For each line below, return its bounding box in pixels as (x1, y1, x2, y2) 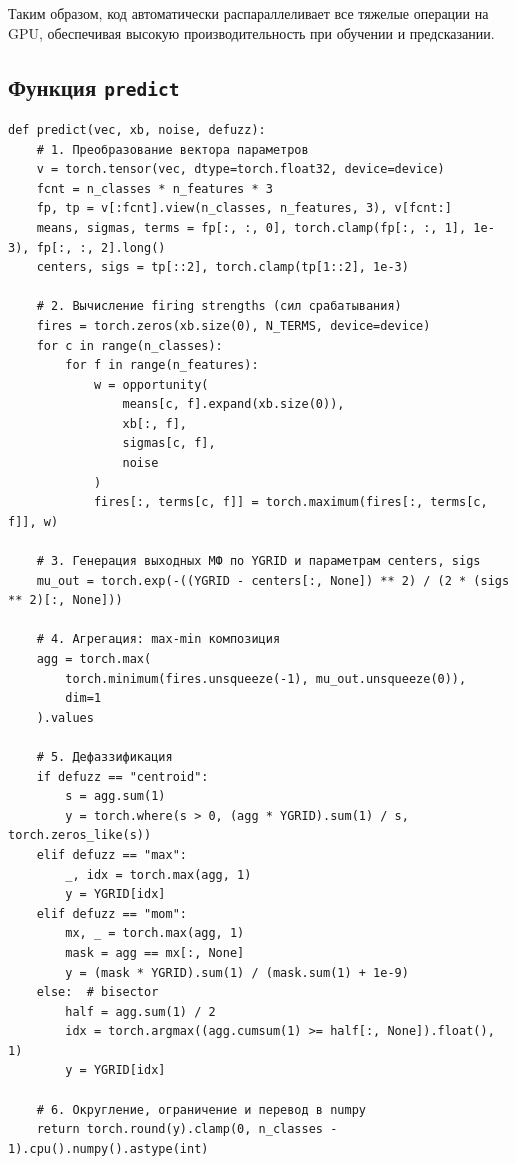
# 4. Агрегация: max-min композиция (36, 632, 281, 647)
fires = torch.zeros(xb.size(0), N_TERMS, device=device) (36, 318, 431, 333)
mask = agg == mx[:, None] (65, 945, 245, 960)
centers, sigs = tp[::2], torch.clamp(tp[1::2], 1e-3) (36, 260, 409, 275)
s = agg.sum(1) (65, 789, 166, 804)
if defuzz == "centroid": (36, 769, 209, 784)
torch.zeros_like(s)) (8, 828, 152, 843)
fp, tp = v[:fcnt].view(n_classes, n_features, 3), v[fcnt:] (36, 201, 452, 216)
